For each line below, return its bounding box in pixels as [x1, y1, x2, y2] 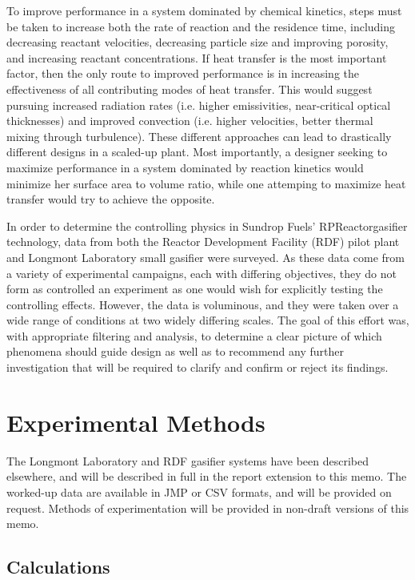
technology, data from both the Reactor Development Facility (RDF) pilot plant [6, 233, 400, 250]
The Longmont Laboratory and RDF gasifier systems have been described [6, 452, 369, 469]
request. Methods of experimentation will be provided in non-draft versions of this [6, 499, 409, 516]
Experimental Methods [6, 405, 265, 438]
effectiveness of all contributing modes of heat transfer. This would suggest [6, 80, 373, 97]
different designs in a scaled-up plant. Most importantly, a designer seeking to [6, 143, 388, 160]
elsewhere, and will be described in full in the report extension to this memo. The [6, 468, 407, 485]
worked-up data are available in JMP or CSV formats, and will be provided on [6, 483, 392, 500]
